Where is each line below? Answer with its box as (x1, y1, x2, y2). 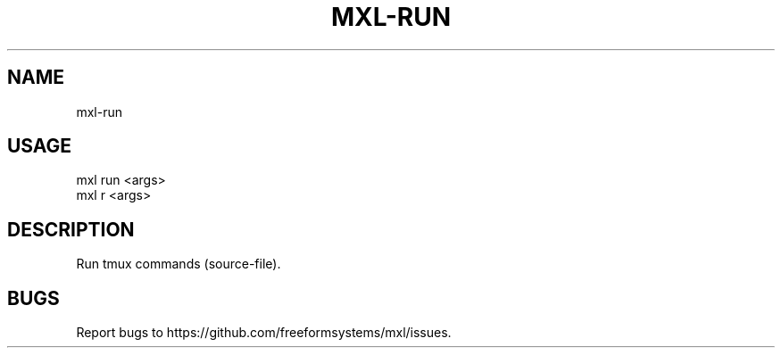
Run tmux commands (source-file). (76, 256, 281, 272)
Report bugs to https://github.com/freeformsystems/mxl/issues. (76, 325, 452, 341)
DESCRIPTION (7, 218, 135, 241)
